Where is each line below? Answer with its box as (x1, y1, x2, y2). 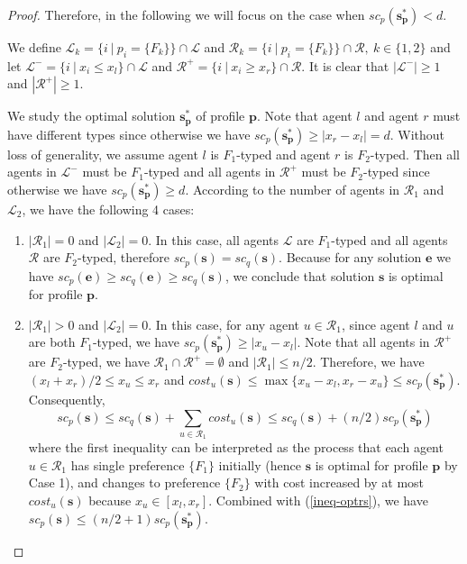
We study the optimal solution (7, 106, 176, 125)
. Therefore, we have (312, 352, 425, 371)
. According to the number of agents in (185, 180, 400, 199)
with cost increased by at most (254, 473, 425, 492)
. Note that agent (256, 106, 353, 125)
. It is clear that (301, 56, 389, 75)
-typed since (363, 162, 430, 181)
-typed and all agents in (143, 162, 276, 181)
